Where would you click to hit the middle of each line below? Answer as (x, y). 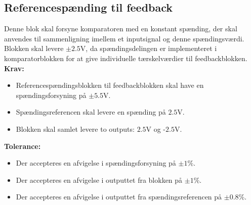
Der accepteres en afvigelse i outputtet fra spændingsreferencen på (119, 197)
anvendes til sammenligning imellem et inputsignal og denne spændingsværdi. (124, 38)
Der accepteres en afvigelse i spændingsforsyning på (96, 163)
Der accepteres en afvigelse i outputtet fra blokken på (99, 180)
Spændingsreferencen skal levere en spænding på (91, 112)
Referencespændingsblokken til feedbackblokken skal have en (110, 85)
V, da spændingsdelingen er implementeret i (149, 48)
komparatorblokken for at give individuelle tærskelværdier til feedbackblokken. (126, 58)
